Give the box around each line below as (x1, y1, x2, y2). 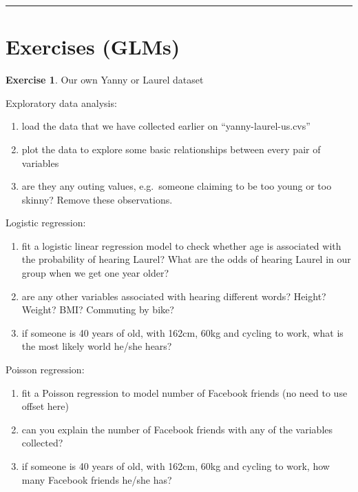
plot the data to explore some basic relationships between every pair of (21, 141, 321, 156)
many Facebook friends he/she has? (21, 472, 172, 486)
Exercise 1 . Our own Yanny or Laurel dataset (6, 72, 204, 87)
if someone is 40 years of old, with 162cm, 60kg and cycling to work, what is (21, 325, 344, 340)
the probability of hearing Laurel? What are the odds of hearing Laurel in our (21, 252, 351, 266)
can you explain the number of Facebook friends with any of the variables (21, 422, 333, 436)
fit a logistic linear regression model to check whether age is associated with (21, 238, 341, 253)
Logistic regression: (6, 215, 86, 230)
